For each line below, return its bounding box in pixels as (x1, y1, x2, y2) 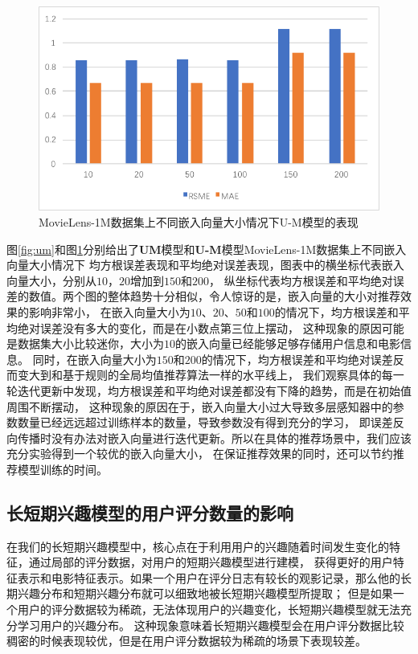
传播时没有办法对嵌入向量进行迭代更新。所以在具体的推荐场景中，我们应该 (17, 429, 412, 446)
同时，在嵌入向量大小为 (32, 350, 157, 367)
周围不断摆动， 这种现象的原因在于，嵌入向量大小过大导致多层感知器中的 (6, 398, 393, 415)
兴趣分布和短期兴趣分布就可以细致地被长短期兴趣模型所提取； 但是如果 (17, 585, 393, 602)
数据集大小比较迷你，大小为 (17, 335, 164, 352)
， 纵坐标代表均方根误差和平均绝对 (209, 272, 393, 288)
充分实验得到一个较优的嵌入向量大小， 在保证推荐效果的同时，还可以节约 (6, 445, 393, 462)
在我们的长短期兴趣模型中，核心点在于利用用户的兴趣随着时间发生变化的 (6, 538, 389, 554)
